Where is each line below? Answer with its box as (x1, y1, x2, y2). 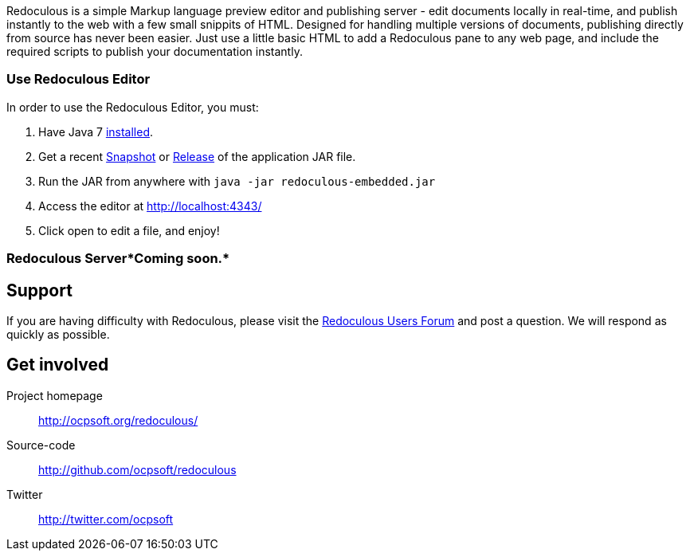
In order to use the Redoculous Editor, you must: (6, 100, 259, 114)
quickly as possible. (6, 327, 110, 341)
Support (6, 280, 73, 300)
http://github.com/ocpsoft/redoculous (38, 462, 237, 477)
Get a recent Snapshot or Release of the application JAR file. (38, 149, 356, 163)
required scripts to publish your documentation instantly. (6, 45, 303, 58)
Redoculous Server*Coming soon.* (6, 250, 230, 267)
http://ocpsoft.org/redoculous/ (38, 413, 198, 427)
